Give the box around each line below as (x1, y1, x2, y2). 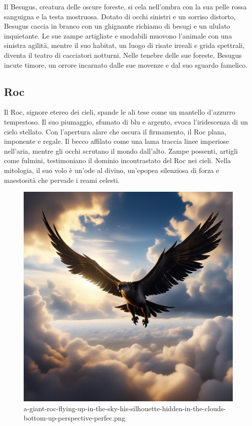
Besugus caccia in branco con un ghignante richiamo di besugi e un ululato (4, 21, 230, 31)
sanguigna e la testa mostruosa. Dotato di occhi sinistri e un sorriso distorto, (4, 11, 236, 21)
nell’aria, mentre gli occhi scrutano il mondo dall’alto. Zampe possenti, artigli (4, 145, 238, 156)
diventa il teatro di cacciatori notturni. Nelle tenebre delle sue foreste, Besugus (4, 49, 242, 60)
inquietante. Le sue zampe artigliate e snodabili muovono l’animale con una (4, 30, 232, 41)
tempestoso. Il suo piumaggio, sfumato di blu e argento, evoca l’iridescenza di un (4, 116, 248, 127)
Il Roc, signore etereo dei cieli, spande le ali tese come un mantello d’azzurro (4, 107, 236, 117)
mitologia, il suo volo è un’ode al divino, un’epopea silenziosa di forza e (4, 165, 219, 175)
